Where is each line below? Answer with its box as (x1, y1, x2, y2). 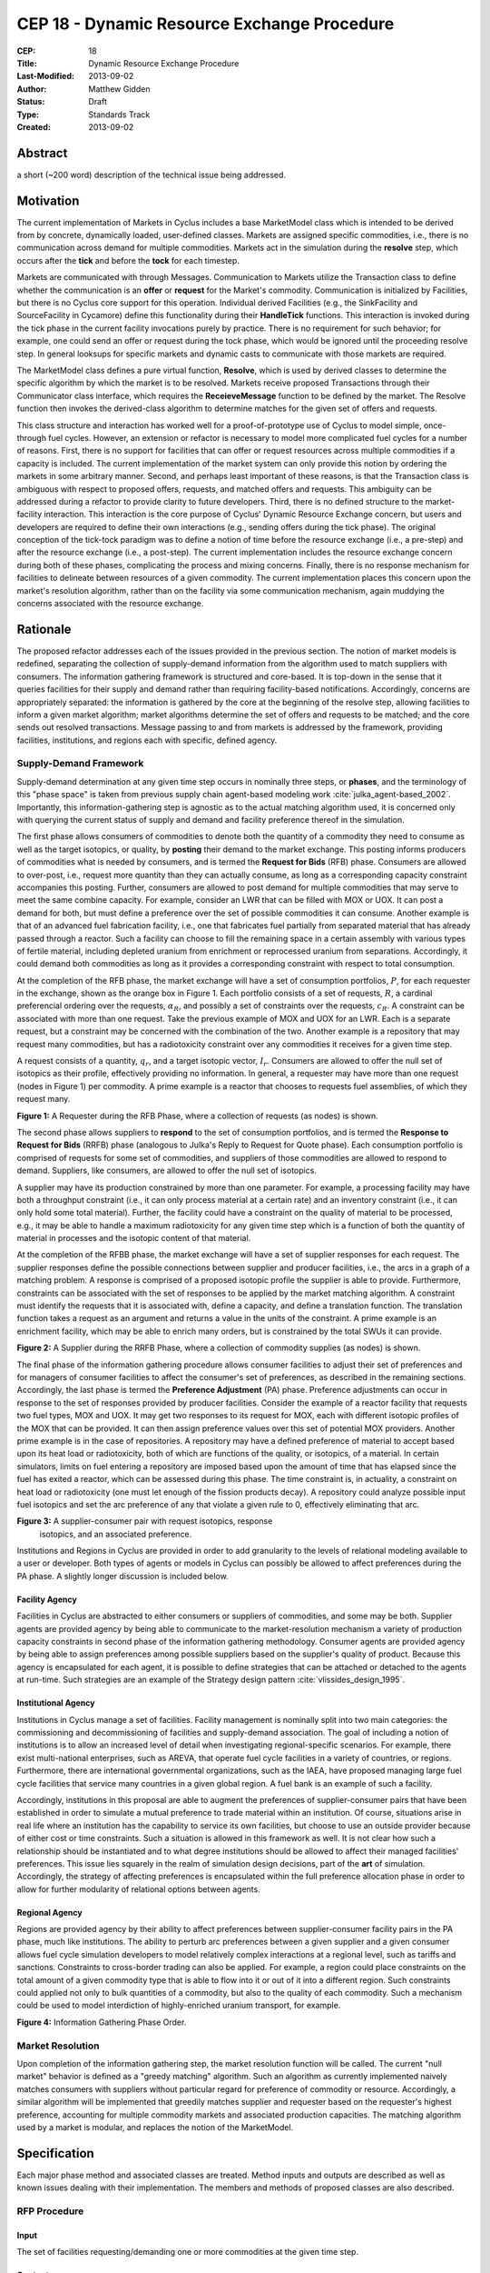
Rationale (16, 621, 72, 636)
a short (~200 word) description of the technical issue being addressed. (16, 169, 286, 180)
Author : (16, 83, 47, 95)
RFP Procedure (16, 2205, 84, 2218)
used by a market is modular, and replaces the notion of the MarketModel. (16, 2121, 294, 2132)
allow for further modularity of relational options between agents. (16, 1883, 260, 1895)
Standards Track (88, 109, 151, 120)
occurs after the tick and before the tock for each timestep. (16, 255, 240, 265)
